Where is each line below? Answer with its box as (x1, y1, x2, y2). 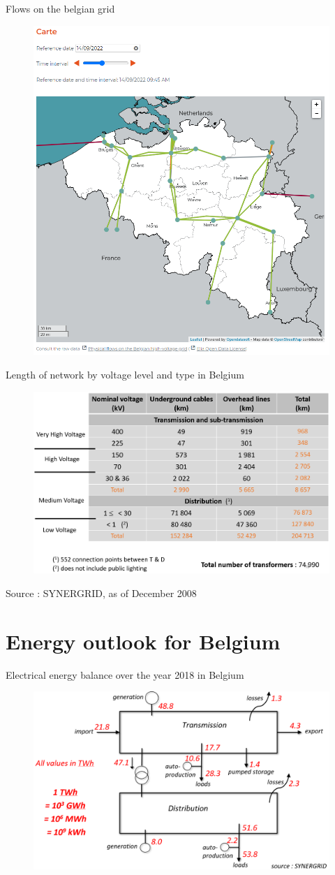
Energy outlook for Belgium (6, 626, 281, 655)
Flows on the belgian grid (6, 1, 115, 15)
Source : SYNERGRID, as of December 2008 (6, 585, 197, 600)
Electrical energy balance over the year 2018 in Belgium (6, 667, 244, 682)
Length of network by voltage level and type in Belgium (6, 367, 244, 382)
